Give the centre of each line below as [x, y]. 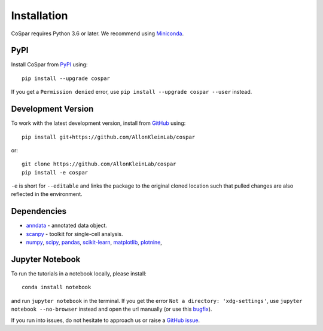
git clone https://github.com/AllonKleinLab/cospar [99, 164]
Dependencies [39, 211]
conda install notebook [57, 287]
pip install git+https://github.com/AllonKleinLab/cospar [109, 137]
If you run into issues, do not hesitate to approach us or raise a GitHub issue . [106, 320]
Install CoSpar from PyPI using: [49, 65]
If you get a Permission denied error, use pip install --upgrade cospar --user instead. [132, 92]
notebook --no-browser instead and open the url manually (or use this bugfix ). [112, 309]
